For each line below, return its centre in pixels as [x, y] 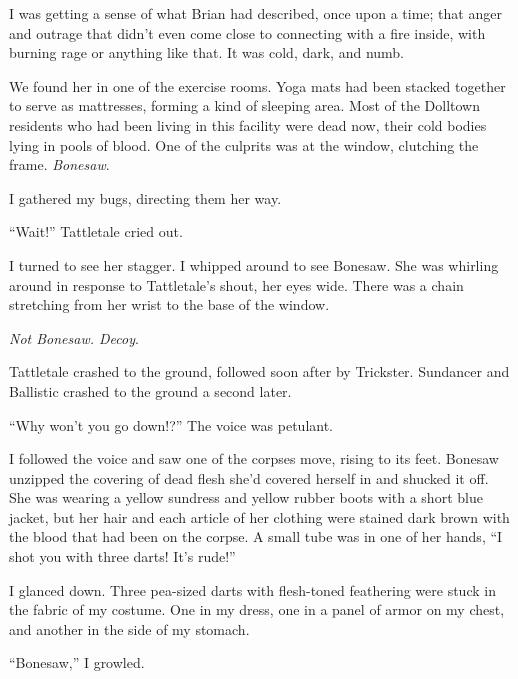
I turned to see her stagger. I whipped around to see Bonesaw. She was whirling [254, 264]
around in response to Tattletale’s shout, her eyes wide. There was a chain [236, 284]
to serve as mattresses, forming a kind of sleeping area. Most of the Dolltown [245, 105]
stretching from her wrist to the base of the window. [169, 304]
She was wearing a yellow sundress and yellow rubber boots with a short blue [246, 497]
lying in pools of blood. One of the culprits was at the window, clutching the [244, 144]
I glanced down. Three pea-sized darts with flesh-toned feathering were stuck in [252, 589]
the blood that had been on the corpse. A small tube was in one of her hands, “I [256, 536]
